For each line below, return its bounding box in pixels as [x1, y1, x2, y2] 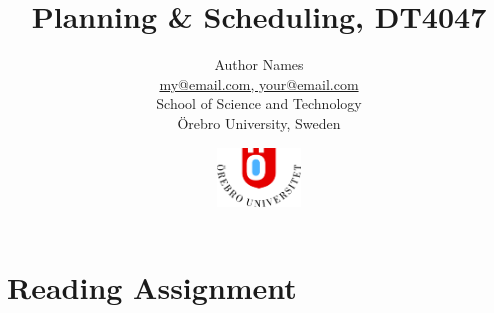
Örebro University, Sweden [177, 112, 341, 133]
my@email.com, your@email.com [159, 73, 359, 94]
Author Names [214, 54, 304, 75]
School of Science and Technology [156, 93, 362, 114]
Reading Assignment [7, 267, 297, 308]
